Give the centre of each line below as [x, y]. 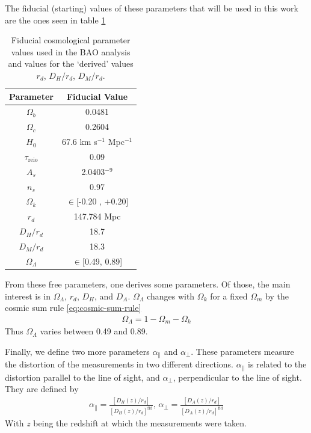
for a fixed [229, 296]
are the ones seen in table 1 [55, 20]
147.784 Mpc [97, 216]
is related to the [277, 364]
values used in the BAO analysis [71, 51]
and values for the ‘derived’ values [71, 63]
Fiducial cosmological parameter [71, 40]
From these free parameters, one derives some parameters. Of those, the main [148, 284]
